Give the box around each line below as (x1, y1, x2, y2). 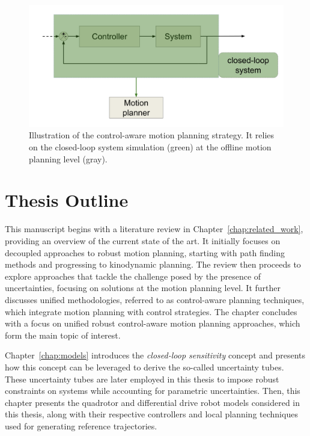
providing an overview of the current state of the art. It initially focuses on (5, 234, 281, 247)
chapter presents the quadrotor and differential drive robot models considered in (5, 396, 300, 408)
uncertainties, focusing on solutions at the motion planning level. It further (5, 281, 281, 294)
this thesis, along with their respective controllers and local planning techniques (5, 408, 298, 420)
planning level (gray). (29, 152, 108, 165)
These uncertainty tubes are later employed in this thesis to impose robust (5, 372, 279, 385)
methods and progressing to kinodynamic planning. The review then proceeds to (5, 258, 301, 271)
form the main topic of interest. (5, 328, 121, 341)
